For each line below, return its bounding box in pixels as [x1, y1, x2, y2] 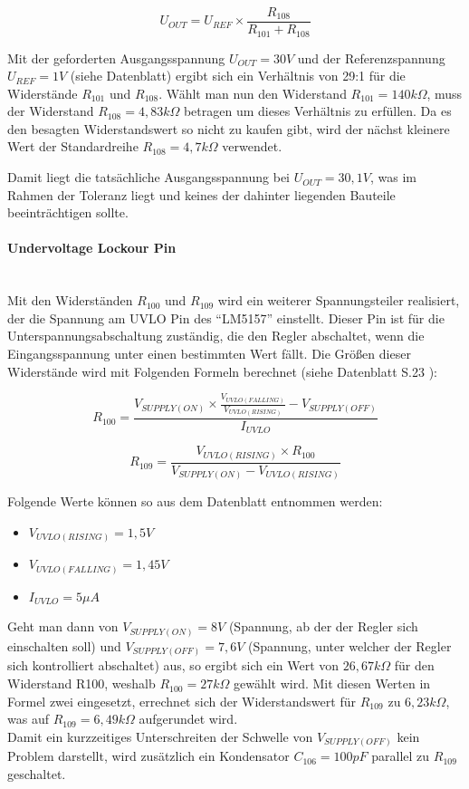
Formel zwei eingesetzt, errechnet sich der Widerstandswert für [7, 691, 356, 710]
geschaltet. [7, 764, 66, 783]
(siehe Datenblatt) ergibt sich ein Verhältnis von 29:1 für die [70, 66, 406, 85]
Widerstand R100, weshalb [7, 674, 156, 693]
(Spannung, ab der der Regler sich [228, 617, 418, 636]
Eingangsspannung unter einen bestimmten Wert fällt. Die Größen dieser [7, 344, 411, 363]
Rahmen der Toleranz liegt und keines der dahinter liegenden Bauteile [7, 185, 396, 204]
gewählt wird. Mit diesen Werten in [233, 674, 431, 693]
